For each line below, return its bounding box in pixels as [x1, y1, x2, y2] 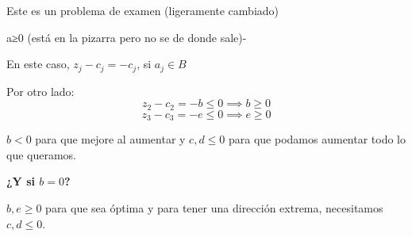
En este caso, [6, 55, 70, 72]
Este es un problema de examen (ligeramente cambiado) [6, 2, 279, 18]
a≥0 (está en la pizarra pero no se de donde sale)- [6, 29, 247, 45]
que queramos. [6, 146, 77, 162]
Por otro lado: [6, 82, 75, 99]
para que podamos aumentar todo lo [229, 131, 406, 147]
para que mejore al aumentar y [35, 131, 186, 147]
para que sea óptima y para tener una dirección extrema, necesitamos [45, 199, 383, 216]
